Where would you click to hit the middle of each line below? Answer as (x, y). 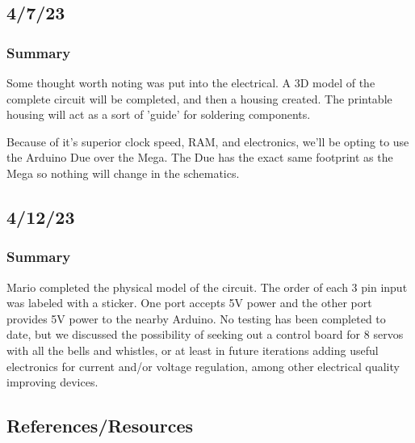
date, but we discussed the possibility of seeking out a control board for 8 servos (205, 334)
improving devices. (52, 382)
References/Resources (100, 426)
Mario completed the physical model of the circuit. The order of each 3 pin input (207, 287)
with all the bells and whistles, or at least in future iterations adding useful (193, 350)
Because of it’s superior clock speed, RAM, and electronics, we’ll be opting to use (208, 141)
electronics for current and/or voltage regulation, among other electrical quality (203, 366)
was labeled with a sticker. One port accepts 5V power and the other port (189, 303)
